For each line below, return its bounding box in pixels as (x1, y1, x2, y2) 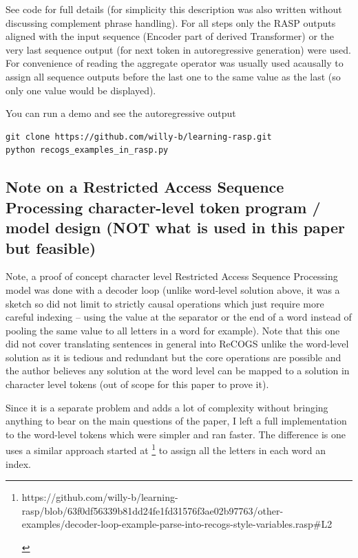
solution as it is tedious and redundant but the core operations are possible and (6, 350, 341, 364)
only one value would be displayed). (6, 83, 156, 97)
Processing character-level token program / (6, 196, 321, 217)
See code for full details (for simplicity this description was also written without (6, 2, 342, 16)
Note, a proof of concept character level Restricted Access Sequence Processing (6, 269, 338, 283)
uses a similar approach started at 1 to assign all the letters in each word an (6, 441, 326, 458)
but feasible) (6, 237, 96, 258)
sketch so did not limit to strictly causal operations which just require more (6, 296, 324, 310)
